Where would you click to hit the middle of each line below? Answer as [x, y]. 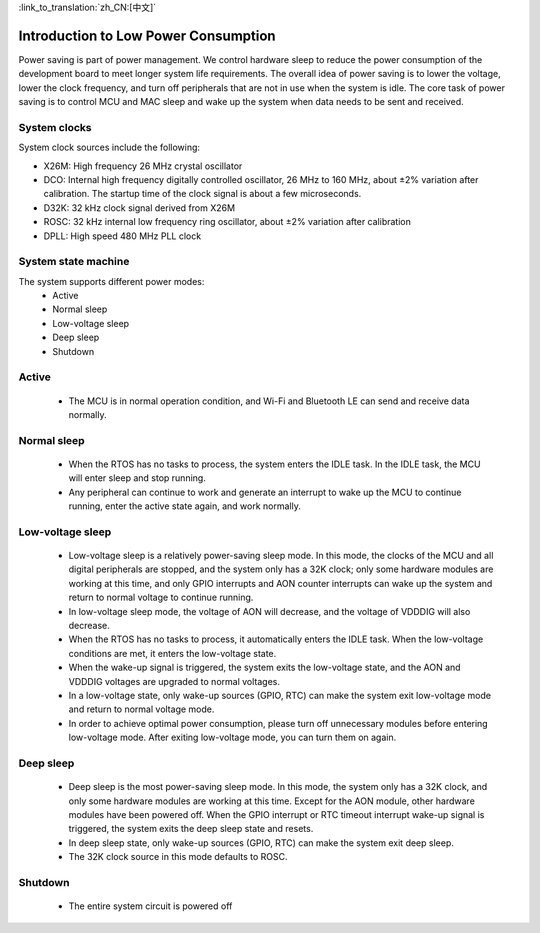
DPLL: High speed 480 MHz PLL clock [122, 236]
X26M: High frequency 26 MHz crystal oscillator [143, 166]
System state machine [74, 262]
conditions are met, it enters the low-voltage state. [172, 653]
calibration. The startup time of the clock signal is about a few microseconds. [202, 194]
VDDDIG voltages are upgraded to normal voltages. [174, 681]
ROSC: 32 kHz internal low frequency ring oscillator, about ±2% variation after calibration [227, 222]
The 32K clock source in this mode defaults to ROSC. [178, 857]
